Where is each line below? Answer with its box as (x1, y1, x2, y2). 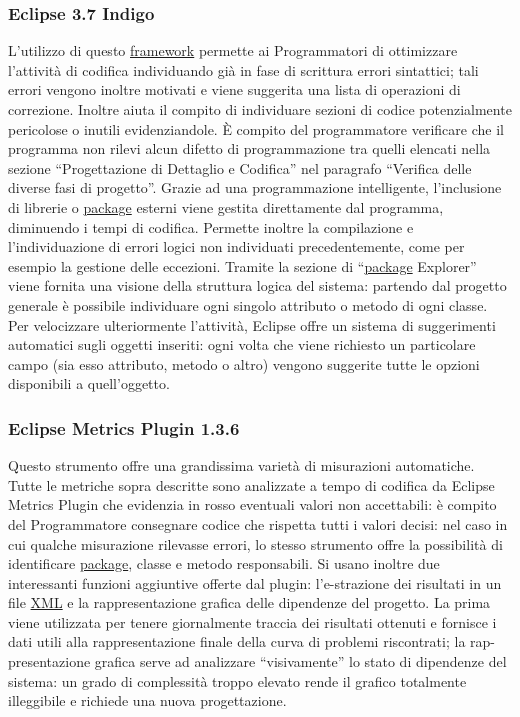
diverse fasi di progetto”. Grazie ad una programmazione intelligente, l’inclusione (8, 177, 502, 198)
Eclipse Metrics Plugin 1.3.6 (8, 415, 240, 440)
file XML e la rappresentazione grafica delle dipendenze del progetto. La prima (8, 592, 491, 613)
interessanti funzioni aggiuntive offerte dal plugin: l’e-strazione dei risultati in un (8, 572, 502, 593)
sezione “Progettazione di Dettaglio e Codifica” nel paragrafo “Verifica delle (8, 157, 472, 178)
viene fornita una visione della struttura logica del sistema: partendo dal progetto (8, 275, 507, 296)
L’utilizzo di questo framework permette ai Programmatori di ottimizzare (8, 40, 458, 61)
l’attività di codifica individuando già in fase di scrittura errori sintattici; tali (8, 59, 479, 80)
